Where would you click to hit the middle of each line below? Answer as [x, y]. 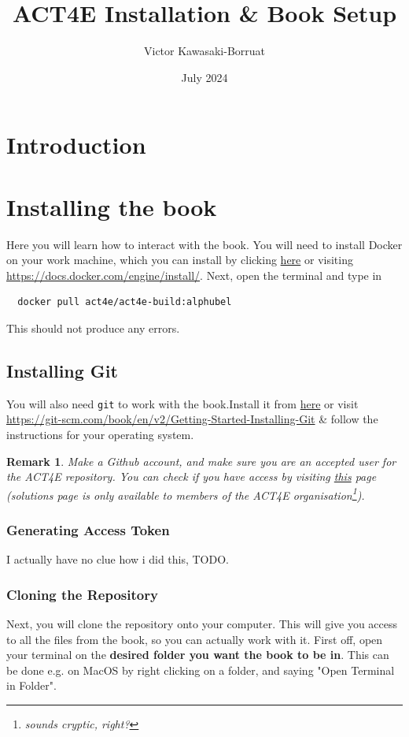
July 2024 [204, 77]
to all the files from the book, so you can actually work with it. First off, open [195, 639]
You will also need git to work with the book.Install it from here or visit [182, 403]
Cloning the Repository [82, 594]
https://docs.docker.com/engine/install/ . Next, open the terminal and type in [194, 275]
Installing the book [112, 206]
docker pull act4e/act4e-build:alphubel [125, 302]
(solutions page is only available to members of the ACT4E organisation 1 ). [186, 493]
